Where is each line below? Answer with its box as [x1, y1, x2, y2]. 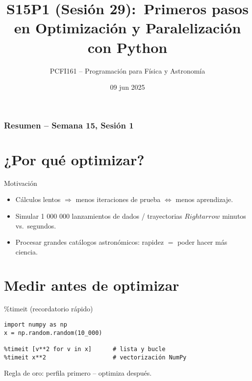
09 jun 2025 [110, 82, 145, 92]
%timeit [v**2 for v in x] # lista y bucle [4, 345, 166, 353]
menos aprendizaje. [176, 194, 233, 204]
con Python [87, 37, 168, 57]
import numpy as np [4, 321, 67, 329]
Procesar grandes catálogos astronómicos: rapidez [15, 237, 164, 247]
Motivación [4, 178, 37, 188]
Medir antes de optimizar [4, 275, 179, 295]
